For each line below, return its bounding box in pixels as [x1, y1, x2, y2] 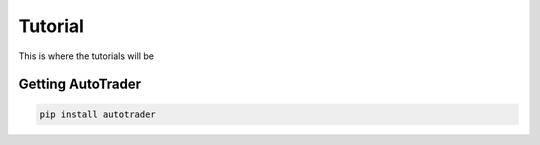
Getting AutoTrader [18, 76, 142, 93]
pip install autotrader [39, 108, 157, 120]
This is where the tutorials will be [18, 50, 155, 62]
